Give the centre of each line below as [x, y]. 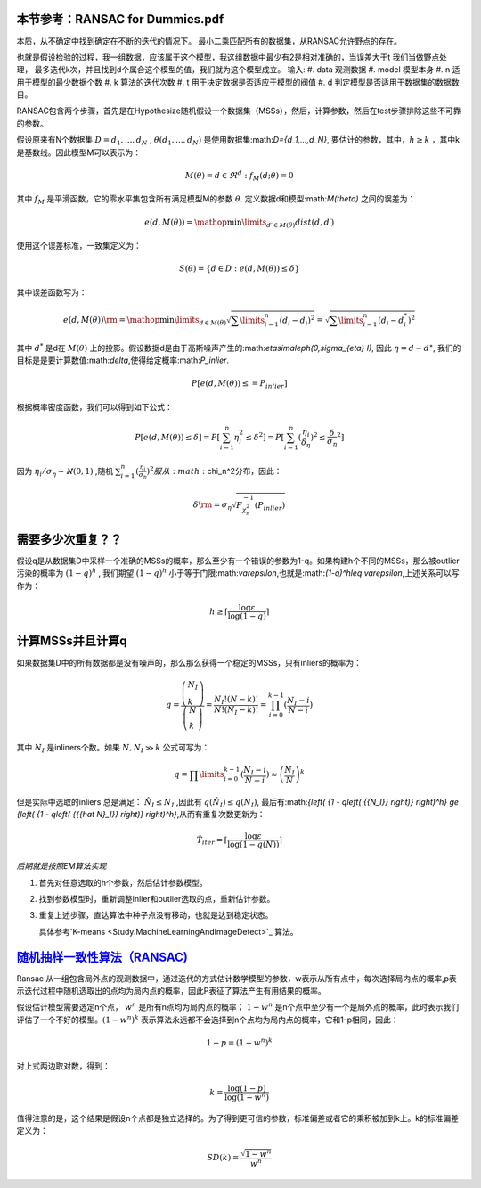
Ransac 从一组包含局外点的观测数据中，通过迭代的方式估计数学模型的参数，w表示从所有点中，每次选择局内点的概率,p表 [237, 978]
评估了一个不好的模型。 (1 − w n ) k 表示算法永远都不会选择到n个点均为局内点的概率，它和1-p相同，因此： [208, 1019]
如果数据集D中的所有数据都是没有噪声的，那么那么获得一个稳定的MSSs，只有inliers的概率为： [189, 662]
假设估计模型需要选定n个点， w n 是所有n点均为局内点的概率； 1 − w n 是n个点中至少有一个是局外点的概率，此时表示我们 [238, 1007]
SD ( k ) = [223, 1158]
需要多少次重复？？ [69, 539]
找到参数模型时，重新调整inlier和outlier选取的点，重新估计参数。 [157, 899]
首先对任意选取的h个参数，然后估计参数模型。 [123, 882]
